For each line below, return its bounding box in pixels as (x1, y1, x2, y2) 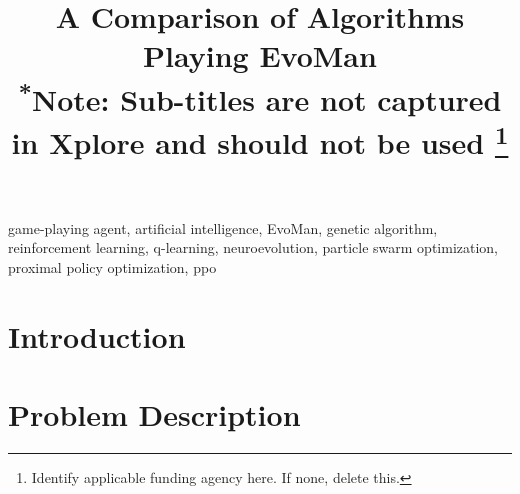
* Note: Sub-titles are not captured (18, 74, 502, 119)
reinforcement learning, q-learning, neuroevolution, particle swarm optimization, (8, 237, 499, 258)
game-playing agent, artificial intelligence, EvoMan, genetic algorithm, (8, 217, 438, 238)
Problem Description (8, 393, 301, 434)
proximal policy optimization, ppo (8, 256, 217, 277)
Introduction (8, 315, 186, 356)
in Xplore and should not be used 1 (11, 118, 509, 163)
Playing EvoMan (143, 35, 377, 76)
